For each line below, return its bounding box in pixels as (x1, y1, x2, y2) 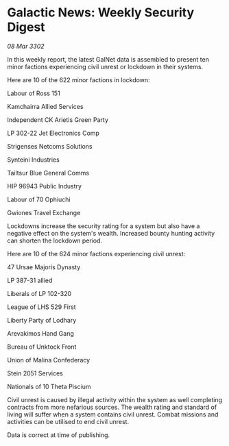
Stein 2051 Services (7, 369, 63, 377)
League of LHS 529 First (7, 303, 77, 311)
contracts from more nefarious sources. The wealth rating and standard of (7, 403, 217, 411)
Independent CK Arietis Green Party (7, 115, 108, 124)
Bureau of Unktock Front (7, 343, 77, 351)
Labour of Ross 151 (7, 89, 60, 97)
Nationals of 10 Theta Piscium (7, 382, 91, 391)
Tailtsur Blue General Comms (7, 169, 90, 177)
